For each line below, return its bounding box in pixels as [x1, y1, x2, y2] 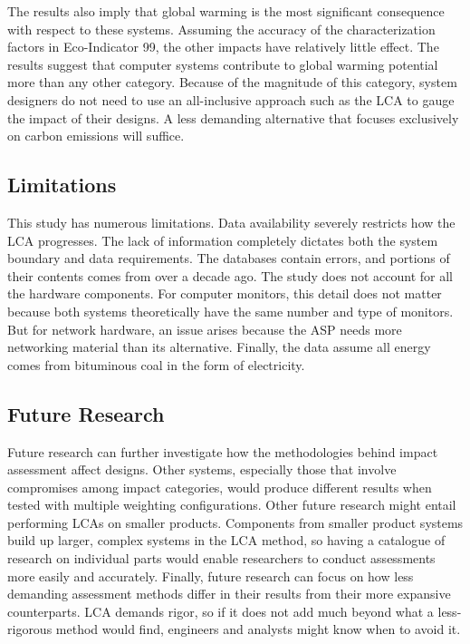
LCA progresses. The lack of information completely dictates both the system [7, 230, 438, 249]
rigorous [7, 620, 53, 639]
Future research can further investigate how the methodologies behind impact [7, 442, 438, 461]
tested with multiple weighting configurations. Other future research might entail [7, 495, 456, 514]
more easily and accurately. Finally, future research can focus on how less [7, 566, 414, 585]
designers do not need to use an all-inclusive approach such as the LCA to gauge [7, 90, 455, 109]
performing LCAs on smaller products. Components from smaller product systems [7, 512, 464, 532]
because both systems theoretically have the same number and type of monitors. [7, 301, 454, 320]
